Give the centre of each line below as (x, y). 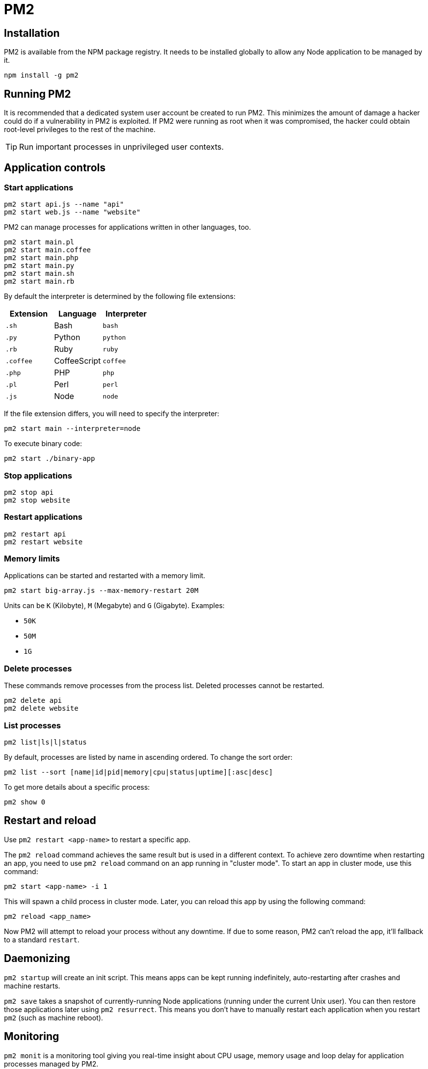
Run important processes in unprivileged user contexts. (121, 147)
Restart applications (43, 517)
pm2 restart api (35, 534)
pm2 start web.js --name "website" (72, 212)
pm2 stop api (29, 492)
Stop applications (38, 475)
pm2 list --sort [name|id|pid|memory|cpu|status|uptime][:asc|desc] (138, 772)
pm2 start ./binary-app (50, 459)
